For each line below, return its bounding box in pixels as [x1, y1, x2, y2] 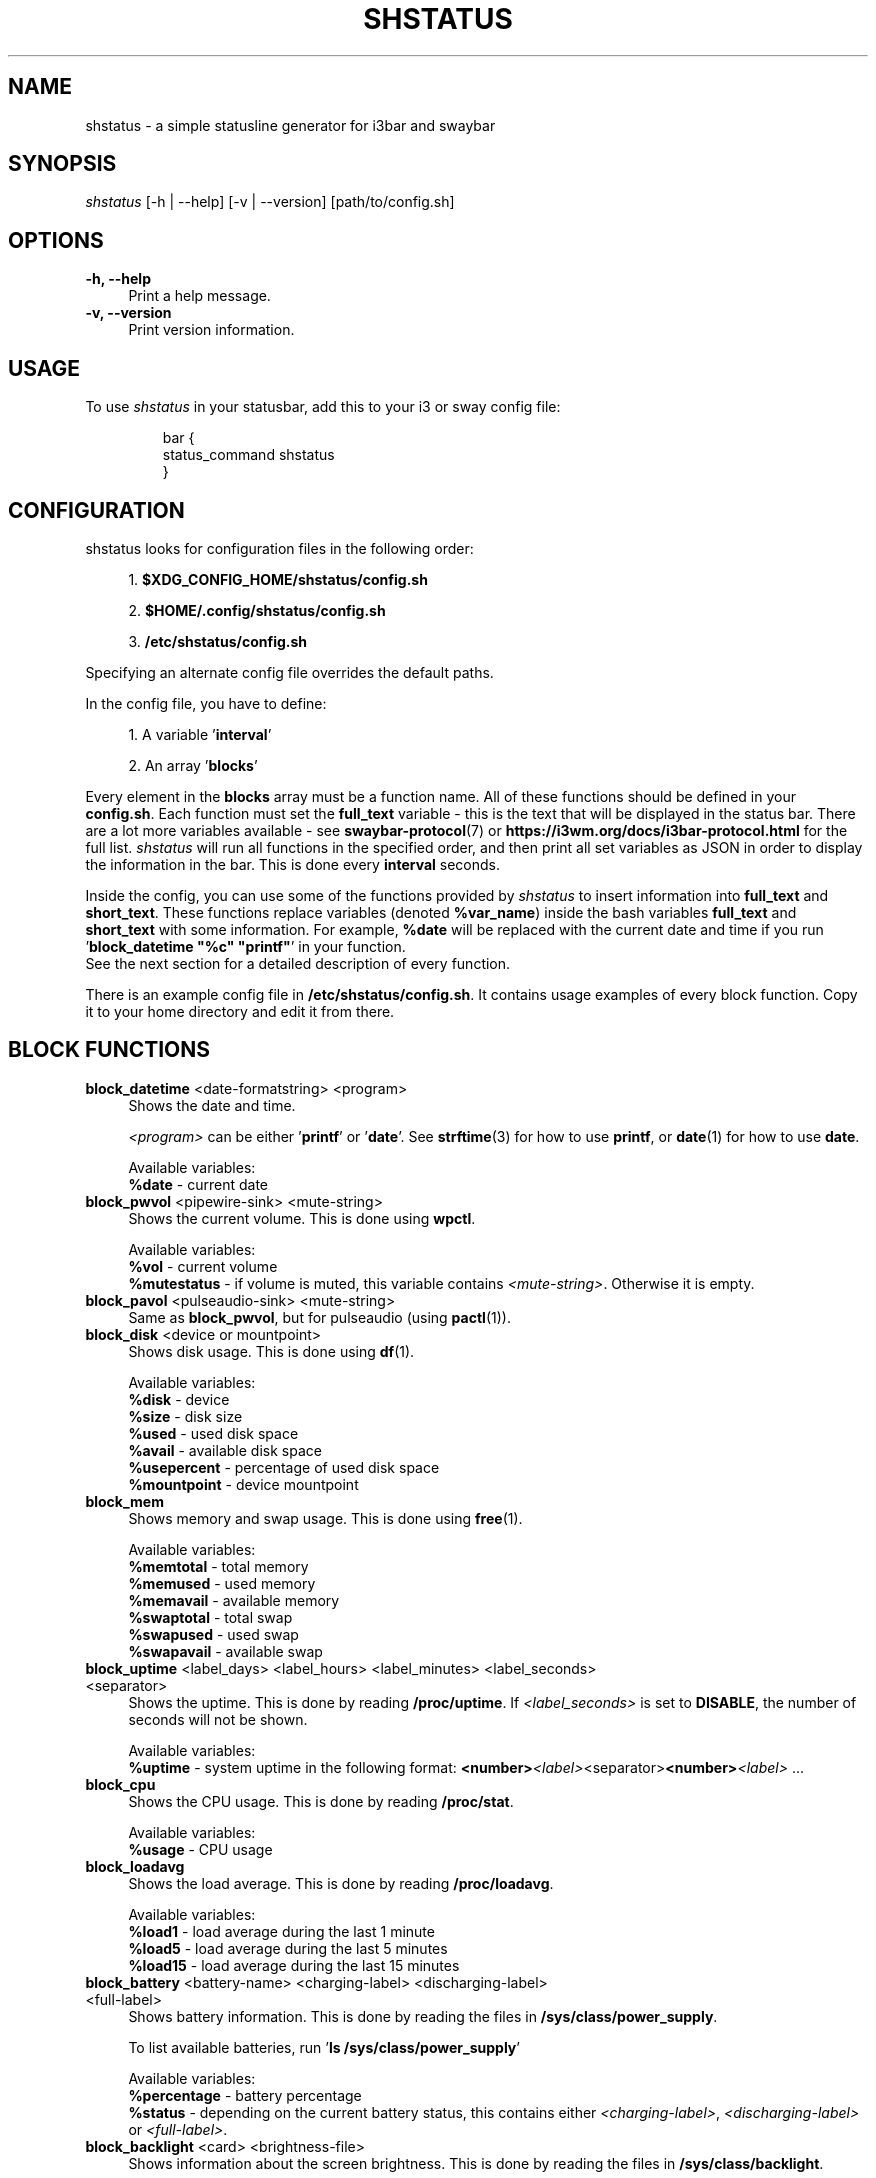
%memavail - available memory [128, 1591, 340, 1609]
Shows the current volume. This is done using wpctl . [128, 1209, 476, 1227]
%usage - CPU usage [128, 1840, 273, 1858]
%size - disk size [128, 1407, 243, 1425]
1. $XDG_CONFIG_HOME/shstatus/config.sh [128, 570, 428, 588]
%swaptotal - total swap [128, 1608, 293, 1626]
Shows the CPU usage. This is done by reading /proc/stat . [128, 1792, 514, 1810]
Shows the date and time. [128, 1096, 296, 1114]
